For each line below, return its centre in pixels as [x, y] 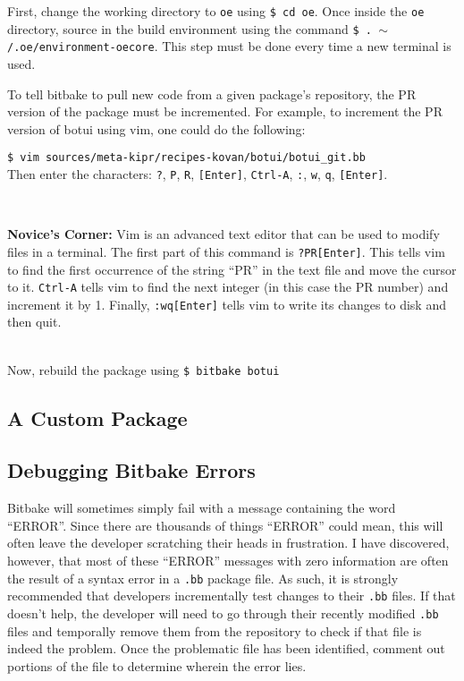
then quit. [34, 322]
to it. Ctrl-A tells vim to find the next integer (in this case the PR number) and [228, 287]
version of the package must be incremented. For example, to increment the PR [225, 111]
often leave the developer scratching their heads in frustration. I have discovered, [228, 543]
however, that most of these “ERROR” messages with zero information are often [228, 561]
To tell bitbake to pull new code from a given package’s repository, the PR [212, 94]
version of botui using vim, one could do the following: [156, 128]
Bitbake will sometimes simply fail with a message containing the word [202, 508]
